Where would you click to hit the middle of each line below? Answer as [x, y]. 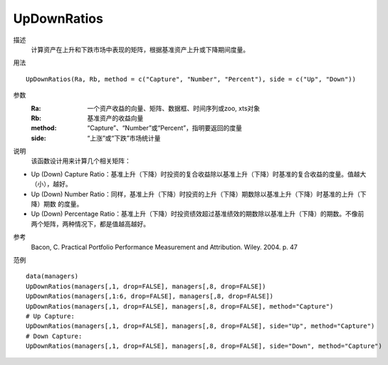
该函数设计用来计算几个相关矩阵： [81, 161]
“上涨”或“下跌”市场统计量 [124, 138]
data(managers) [52, 276]
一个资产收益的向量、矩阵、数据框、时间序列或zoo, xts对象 [174, 108]
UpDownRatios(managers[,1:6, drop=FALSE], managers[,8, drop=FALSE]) [150, 296]
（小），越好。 [51, 184]
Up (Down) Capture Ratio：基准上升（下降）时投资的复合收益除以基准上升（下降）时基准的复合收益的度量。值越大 [199, 174]
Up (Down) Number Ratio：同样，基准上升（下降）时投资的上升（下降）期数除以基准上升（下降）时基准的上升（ [196, 194]
